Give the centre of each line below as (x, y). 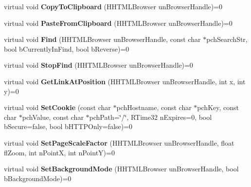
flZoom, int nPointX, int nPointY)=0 (59, 152)
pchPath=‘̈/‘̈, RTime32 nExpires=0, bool (151, 117)
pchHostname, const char (154, 107)
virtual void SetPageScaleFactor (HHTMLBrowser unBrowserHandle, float (119, 142)
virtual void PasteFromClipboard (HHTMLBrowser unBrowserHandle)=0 (118, 23)
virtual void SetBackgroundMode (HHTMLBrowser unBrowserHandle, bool (121, 169)
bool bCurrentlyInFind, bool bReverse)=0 (67, 48)
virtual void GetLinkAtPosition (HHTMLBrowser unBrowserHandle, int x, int (125, 81)
